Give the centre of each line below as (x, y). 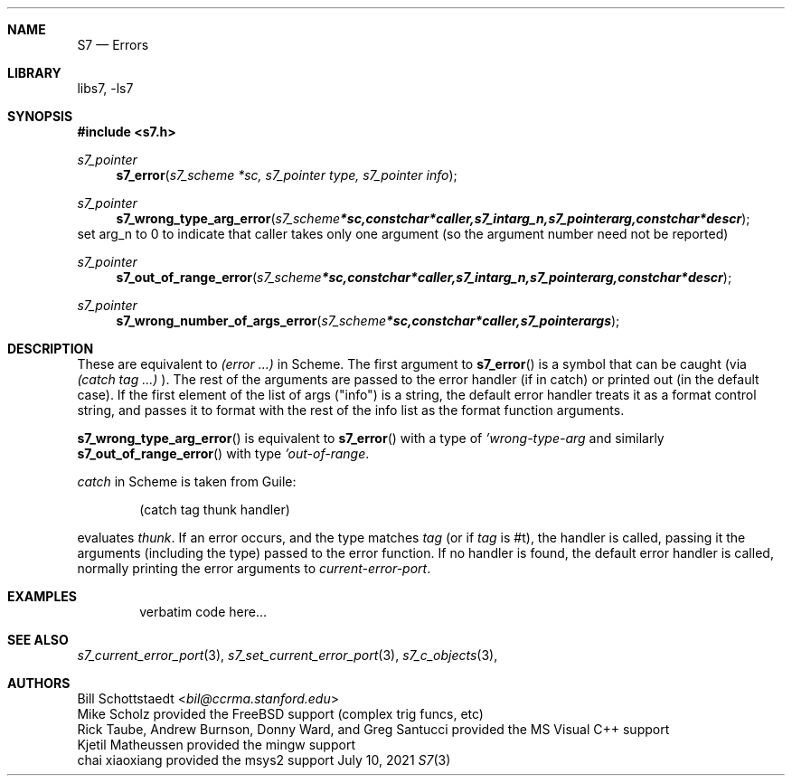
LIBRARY (34, 73)
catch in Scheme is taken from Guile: (187, 481)
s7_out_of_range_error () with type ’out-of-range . (223, 453)
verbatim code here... (203, 612)
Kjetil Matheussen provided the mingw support (216, 745)
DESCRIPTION (51, 349)
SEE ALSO (38, 640)
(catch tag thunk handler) (215, 509)
